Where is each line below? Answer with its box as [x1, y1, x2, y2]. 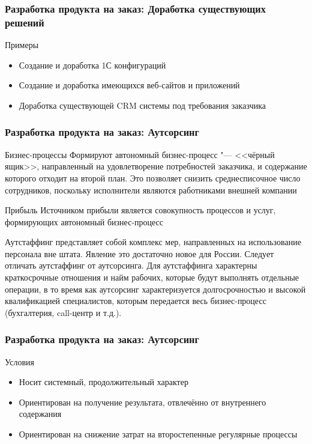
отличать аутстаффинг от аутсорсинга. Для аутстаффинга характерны [5, 259, 257, 272]
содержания [19, 407, 62, 420]
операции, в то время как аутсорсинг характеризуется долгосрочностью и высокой [5, 282, 306, 295]
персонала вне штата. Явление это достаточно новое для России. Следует [5, 247, 274, 260]
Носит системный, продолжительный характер [19, 376, 188, 388]
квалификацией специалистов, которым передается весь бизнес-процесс [5, 294, 266, 307]
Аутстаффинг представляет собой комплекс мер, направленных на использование [5, 236, 301, 248]
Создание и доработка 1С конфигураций [19, 58, 166, 71]
